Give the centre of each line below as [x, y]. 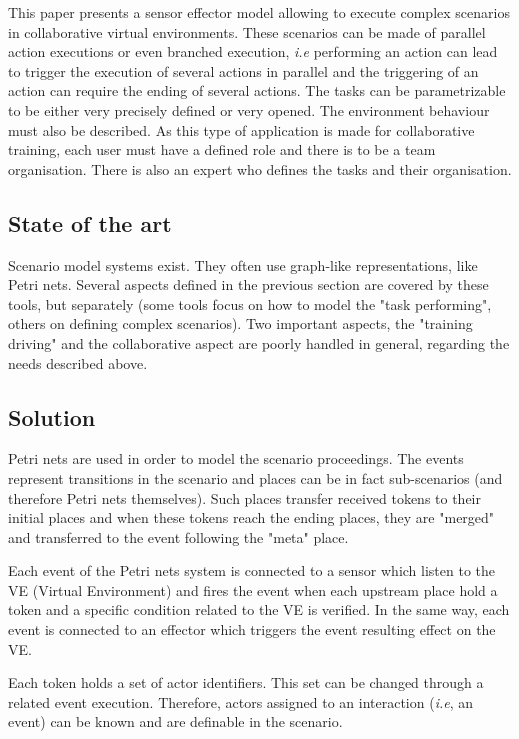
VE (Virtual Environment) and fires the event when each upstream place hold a [253, 589]
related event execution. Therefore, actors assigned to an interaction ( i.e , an [241, 701]
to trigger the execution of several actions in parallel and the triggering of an [243, 70]
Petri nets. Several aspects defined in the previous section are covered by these [248, 284]
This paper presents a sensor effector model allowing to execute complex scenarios [259, 12]
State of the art [90, 222]
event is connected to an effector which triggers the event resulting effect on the [252, 629]
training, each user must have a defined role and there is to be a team [222, 149]
